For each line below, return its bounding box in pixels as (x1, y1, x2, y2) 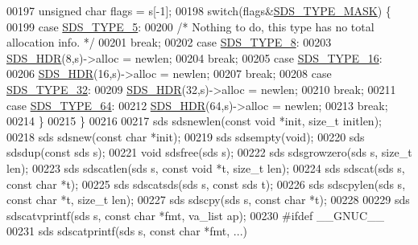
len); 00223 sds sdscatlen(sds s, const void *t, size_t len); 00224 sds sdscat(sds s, (6, 159, 405, 176)
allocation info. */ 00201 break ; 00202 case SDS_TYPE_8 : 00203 (6, 34, 332, 51)
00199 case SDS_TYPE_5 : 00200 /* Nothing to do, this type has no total (6, 18, 375, 35)
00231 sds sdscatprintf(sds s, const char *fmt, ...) (6, 223, 247, 239)
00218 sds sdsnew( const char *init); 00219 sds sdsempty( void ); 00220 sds (6, 128, 365, 145)
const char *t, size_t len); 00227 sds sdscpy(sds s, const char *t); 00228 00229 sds (6, 191, 410, 208)
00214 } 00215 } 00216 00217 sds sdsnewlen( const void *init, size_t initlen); (6, 112, 382, 129)
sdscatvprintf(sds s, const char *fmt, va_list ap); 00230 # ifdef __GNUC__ (6, 206, 384, 223)
